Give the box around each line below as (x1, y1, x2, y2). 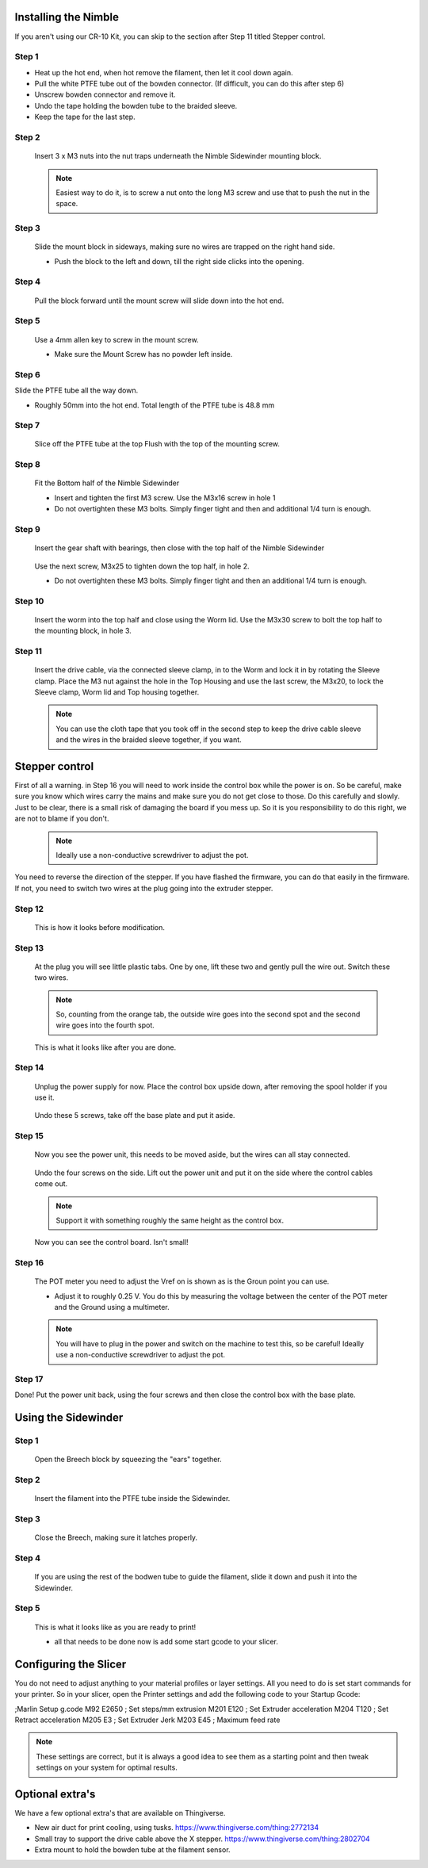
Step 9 (14, 523, 41, 534)
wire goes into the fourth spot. (55, 1020, 155, 1030)
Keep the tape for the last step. (34, 112, 136, 122)
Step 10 (14, 595, 44, 607)
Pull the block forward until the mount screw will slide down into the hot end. (34, 296, 285, 305)
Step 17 (14, 1374, 44, 1384)
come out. (34, 1179, 68, 1189)
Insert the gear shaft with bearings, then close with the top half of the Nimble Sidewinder (34, 543, 325, 553)
